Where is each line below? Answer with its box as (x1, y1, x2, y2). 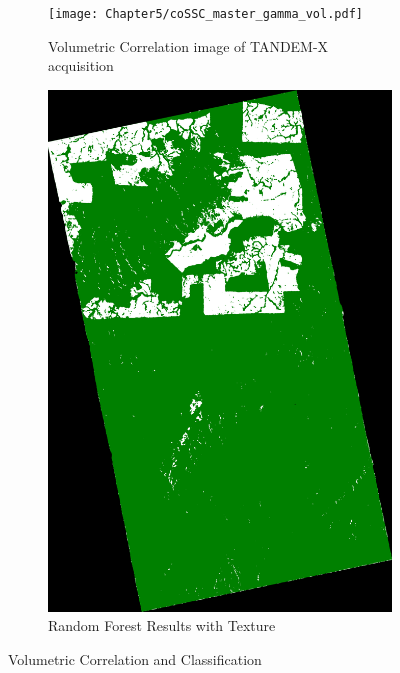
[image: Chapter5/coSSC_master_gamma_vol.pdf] (48, 7, 363, 21)
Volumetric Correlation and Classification (8, 648, 262, 669)
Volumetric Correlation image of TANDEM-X (48, 35, 329, 56)
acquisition (48, 55, 114, 76)
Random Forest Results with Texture (48, 615, 276, 636)
